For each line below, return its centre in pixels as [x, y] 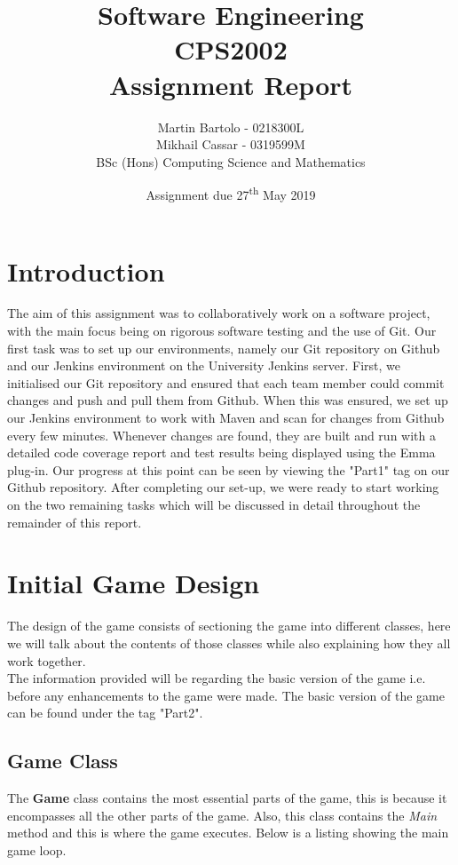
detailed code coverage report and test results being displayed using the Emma [221, 452]
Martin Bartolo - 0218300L [231, 127]
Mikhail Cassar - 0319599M [231, 144]
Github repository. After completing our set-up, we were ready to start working [223, 487]
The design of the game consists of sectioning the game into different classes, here [229, 626]
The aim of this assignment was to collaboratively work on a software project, [219, 313]
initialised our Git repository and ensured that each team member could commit [226, 382]
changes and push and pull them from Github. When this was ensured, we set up [228, 400]
